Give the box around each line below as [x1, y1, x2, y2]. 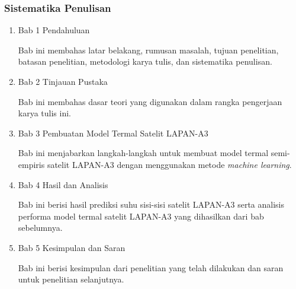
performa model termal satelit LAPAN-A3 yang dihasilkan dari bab [18, 209, 264, 222]
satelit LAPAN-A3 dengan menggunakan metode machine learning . [47, 158, 292, 170]
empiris [18, 158, 45, 170]
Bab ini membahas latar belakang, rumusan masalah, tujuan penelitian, [18, 43, 279, 56]
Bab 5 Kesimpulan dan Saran [18, 241, 126, 253]
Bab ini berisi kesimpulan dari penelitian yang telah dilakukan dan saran [18, 261, 284, 274]
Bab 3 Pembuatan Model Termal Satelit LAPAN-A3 [18, 126, 208, 139]
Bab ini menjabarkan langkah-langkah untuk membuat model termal [18, 147, 269, 159]
